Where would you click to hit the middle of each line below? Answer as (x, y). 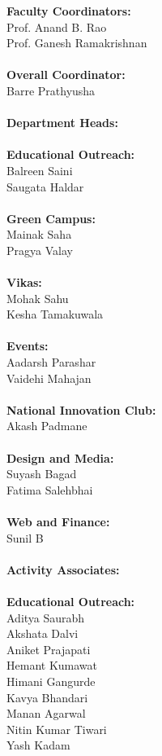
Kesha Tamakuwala (55, 314)
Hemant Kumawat (52, 665)
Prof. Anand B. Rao (57, 26)
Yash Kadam (38, 745)
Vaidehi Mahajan (49, 378)
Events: (28, 346)
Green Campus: (51, 218)
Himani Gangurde (51, 681)
